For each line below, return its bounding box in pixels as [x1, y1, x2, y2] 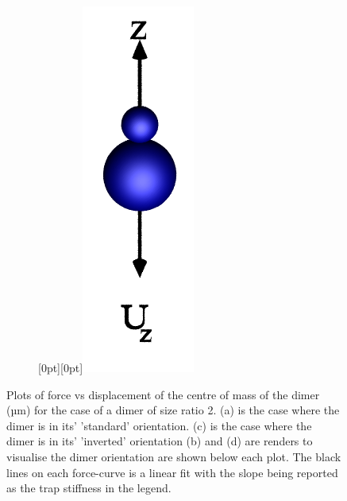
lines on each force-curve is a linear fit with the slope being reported [6, 464, 338, 480]
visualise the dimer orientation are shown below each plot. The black [6, 448, 341, 464]
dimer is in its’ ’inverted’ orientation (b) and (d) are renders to [6, 433, 313, 449]
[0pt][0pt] [38, 359, 83, 375]
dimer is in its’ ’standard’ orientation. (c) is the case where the [6, 417, 312, 433]
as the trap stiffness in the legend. [6, 480, 172, 496]
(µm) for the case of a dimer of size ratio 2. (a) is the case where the [6, 402, 340, 418]
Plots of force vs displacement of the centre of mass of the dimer [6, 386, 320, 402]
